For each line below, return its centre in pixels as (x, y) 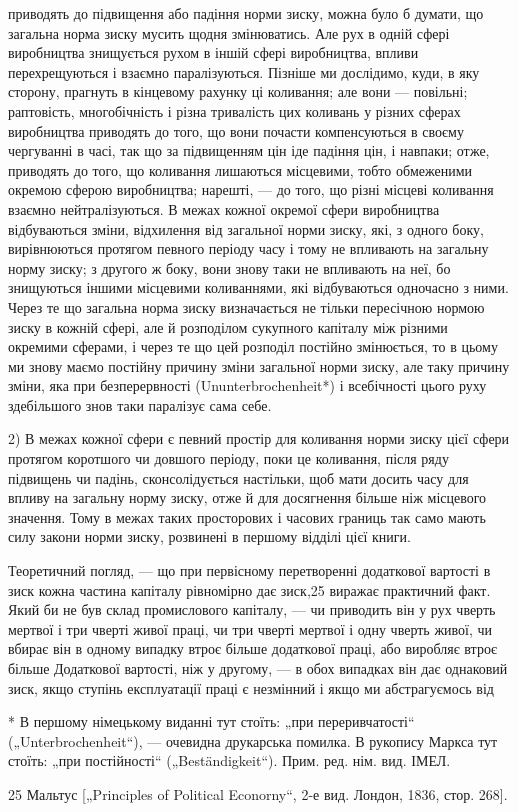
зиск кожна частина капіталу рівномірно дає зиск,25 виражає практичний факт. (249, 589)
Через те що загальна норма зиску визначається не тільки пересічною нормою (246, 306)
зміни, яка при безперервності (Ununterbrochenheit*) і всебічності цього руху (247, 385)
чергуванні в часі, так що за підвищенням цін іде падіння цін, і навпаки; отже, (249, 150)
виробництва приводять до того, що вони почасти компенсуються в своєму (236, 130)
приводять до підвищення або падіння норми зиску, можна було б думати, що (246, 13)
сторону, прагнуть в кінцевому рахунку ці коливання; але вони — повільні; (238, 91)
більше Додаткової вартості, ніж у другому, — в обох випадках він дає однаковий (258, 668)
